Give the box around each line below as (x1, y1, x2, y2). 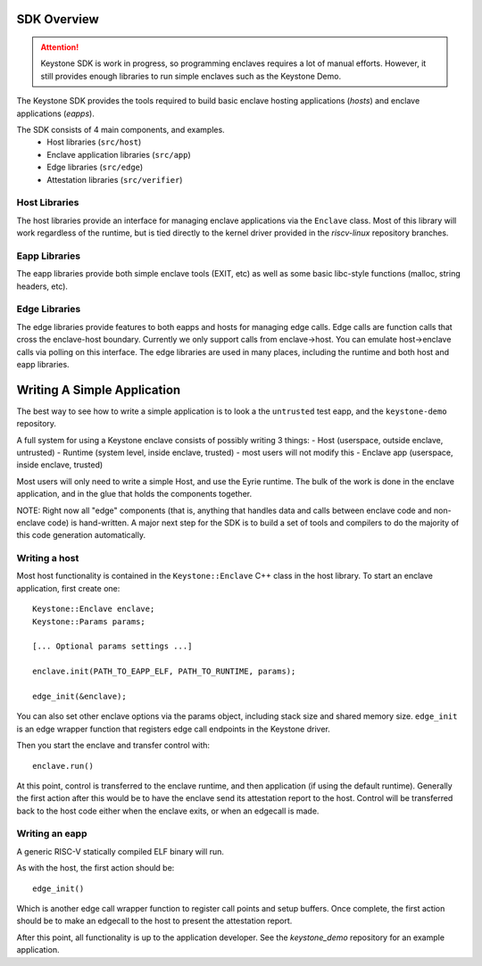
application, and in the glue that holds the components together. (16, 489, 253, 500)
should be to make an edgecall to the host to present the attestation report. (16, 915, 293, 927)
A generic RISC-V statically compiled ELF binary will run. (16, 846, 225, 856)
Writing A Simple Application (16, 382, 181, 397)
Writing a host (16, 552, 79, 565)
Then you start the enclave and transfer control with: (16, 740, 210, 751)
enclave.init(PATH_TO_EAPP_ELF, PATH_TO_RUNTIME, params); (32, 666, 296, 677)
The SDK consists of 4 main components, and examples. (16, 124, 225, 135)
